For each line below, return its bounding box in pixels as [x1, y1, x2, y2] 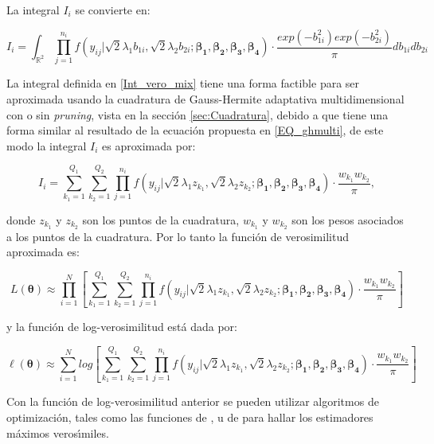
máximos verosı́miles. [6, 424, 109, 441]
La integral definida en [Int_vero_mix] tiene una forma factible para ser [6, 75, 360, 92]
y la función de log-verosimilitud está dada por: [6, 318, 237, 335]
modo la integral [6, 137, 87, 154]
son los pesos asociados [291, 211, 404, 228]
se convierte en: [75, 2, 151, 18]
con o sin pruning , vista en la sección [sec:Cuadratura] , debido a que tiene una [6, 106, 389, 123]
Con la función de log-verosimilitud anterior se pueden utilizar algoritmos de [6, 393, 379, 410]
